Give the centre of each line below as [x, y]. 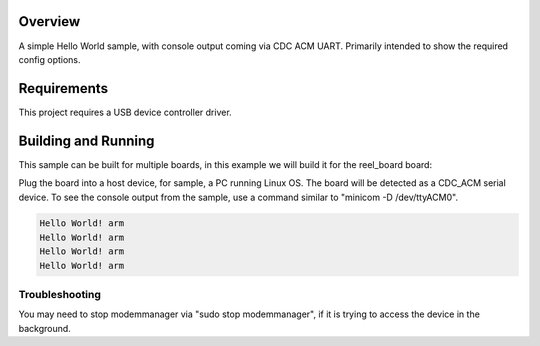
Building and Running [86, 140]
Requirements [63, 88]
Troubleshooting [60, 295]
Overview [49, 21]
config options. [49, 59]
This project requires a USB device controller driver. [125, 112]
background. [45, 328]
